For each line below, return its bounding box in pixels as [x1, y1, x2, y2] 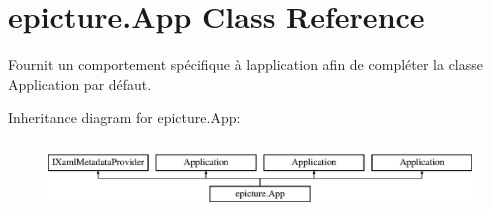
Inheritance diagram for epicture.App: [8, 107, 241, 128]
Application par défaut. [8, 73, 152, 94]
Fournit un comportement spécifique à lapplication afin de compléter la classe [8, 54, 483, 75]
